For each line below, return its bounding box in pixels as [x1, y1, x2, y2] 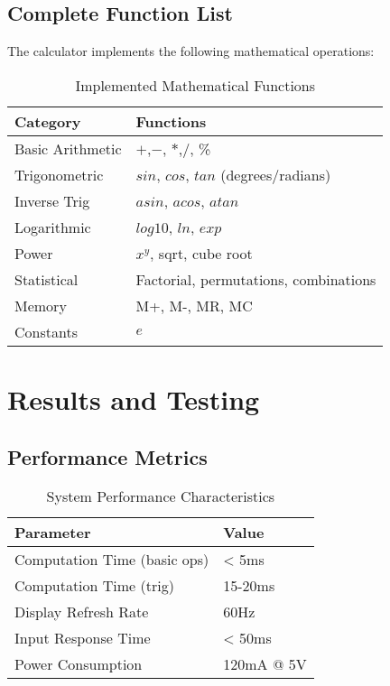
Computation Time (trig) [14, 575, 174, 597]
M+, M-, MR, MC [135, 294, 253, 316]
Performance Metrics [7, 442, 208, 470]
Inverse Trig [14, 190, 90, 211]
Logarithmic [14, 216, 91, 237]
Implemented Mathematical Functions [75, 74, 316, 96]
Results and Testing [7, 380, 260, 417]
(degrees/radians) [220, 163, 331, 185]
